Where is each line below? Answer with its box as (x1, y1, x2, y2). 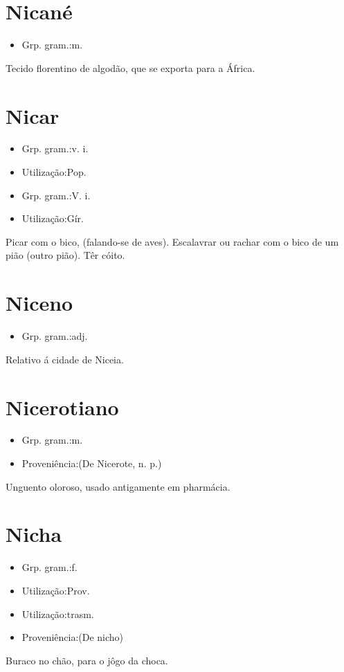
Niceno (6, 289, 73, 317)
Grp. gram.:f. (21, 560, 78, 574)
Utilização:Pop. (21, 165, 87, 179)
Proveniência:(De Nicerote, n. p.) (21, 456, 162, 471)
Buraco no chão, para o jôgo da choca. (6, 653, 168, 667)
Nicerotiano (6, 392, 119, 421)
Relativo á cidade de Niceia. (6, 352, 124, 366)
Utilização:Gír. (21, 211, 84, 226)
